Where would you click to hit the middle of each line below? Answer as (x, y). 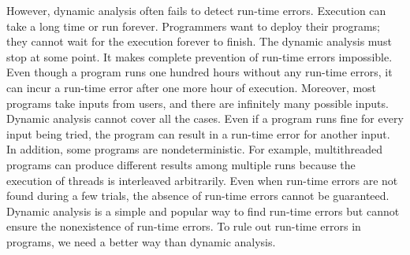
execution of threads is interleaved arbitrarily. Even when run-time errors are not (202, 180)
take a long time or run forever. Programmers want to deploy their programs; (194, 26)
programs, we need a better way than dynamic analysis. (141, 241)
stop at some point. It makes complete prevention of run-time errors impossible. (199, 56)
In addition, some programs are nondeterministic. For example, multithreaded (195, 149)
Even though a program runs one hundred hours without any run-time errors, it (199, 72)
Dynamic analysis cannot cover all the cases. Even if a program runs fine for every (205, 118)
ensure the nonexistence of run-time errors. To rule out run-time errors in (184, 226)
